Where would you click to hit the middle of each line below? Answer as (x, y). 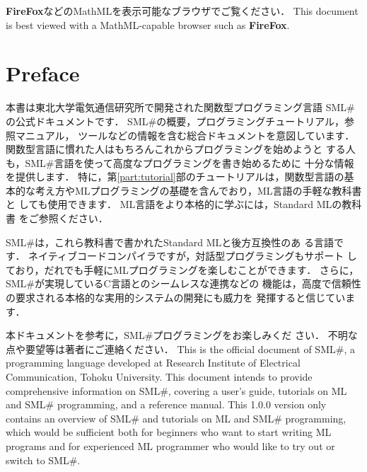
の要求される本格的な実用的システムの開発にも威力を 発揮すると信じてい (176, 298)
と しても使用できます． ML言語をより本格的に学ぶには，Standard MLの (174, 204)
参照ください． (73, 218)
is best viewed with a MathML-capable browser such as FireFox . (148, 24)
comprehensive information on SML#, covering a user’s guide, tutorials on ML (176, 390)
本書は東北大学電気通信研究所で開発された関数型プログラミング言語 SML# (180, 107)
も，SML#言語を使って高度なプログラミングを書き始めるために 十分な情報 (180, 162)
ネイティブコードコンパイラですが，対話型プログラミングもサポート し (193, 256)
